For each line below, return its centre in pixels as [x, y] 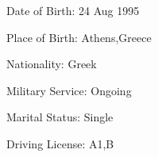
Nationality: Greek [52, 64]
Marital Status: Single [60, 117]
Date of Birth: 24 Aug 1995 [73, 10]
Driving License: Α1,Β [60, 143]
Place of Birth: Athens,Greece [79, 37]
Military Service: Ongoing [69, 90]
